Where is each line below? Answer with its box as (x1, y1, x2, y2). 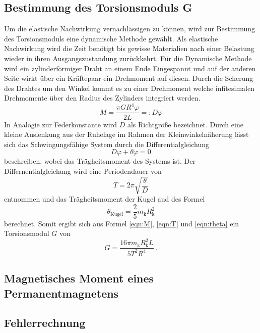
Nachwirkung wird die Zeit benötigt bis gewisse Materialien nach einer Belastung (4, 43, 254, 54)
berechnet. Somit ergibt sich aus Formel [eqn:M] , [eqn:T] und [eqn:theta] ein (4, 218, 239, 228)
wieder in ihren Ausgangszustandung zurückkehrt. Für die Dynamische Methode (4, 53, 252, 63)
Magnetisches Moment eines (4, 270, 154, 286)
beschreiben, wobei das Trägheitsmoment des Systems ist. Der (4, 156, 196, 166)
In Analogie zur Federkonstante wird (4, 119, 117, 129)
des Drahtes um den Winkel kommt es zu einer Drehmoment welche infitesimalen (4, 82, 254, 93)
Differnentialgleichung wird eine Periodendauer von (4, 165, 162, 176)
